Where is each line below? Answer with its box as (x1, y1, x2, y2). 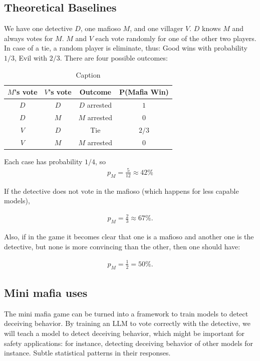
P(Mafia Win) (119, 87, 169, 97)
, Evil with (15, 52, 48, 63)
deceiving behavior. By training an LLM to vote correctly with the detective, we (4, 318, 250, 328)
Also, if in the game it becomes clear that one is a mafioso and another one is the (4, 231, 254, 242)
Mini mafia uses (4, 285, 88, 300)
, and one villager (130, 23, 183, 34)
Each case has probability (4, 156, 83, 166)
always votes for (4, 33, 53, 43)
